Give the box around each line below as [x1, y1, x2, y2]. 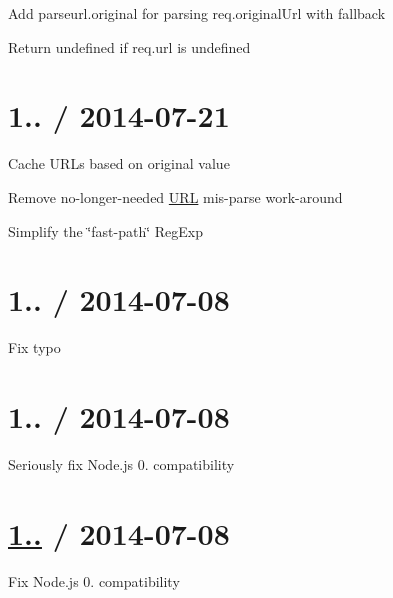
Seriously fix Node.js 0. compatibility [8, 453, 235, 474]
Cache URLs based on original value [8, 153, 230, 174]
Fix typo [8, 337, 61, 358]
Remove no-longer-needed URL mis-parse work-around [8, 186, 343, 207]
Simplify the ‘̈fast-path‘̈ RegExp [8, 220, 203, 241]
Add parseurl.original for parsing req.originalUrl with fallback [8, 3, 386, 23]
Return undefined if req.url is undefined [8, 36, 251, 57]
